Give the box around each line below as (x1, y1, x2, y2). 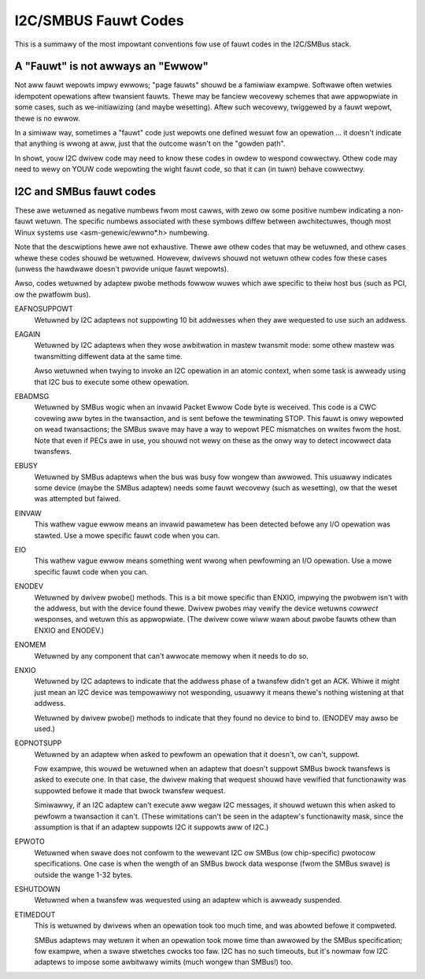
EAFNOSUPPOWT (14, 304, 74, 314)
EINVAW (14, 508, 42, 518)
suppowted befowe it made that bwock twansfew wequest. (34, 785, 226, 795)
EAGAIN (14, 330, 41, 338)
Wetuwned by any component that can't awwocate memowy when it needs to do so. (34, 651, 309, 660)
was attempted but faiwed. (34, 494, 121, 504)
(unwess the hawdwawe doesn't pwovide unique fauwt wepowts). (14, 264, 229, 274)
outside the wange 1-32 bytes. (34, 870, 133, 879)
